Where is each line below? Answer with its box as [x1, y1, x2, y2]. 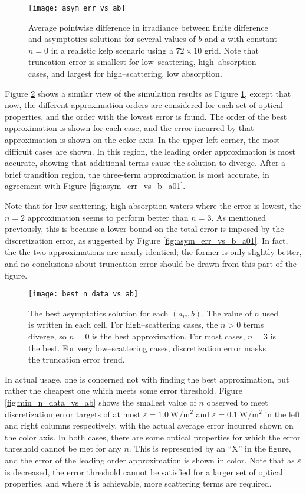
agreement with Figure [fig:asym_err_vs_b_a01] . [5, 179, 186, 192]
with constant [228, 32, 277, 45]
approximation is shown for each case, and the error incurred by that [5, 122, 254, 134]
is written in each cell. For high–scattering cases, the [28, 318, 218, 331]
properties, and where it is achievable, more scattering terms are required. [5, 477, 272, 489]
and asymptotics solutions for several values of [28, 32, 196, 45]
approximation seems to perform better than [27, 211, 189, 223]
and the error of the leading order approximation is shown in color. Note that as [5, 453, 295, 466]
